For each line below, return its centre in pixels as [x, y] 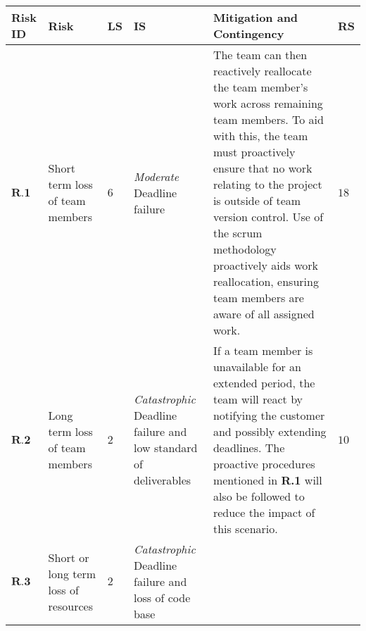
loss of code [162, 598]
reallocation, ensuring [266, 281]
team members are [258, 298]
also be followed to [259, 496]
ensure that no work [263, 168]
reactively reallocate [262, 71]
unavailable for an [257, 367]
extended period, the [264, 383]
